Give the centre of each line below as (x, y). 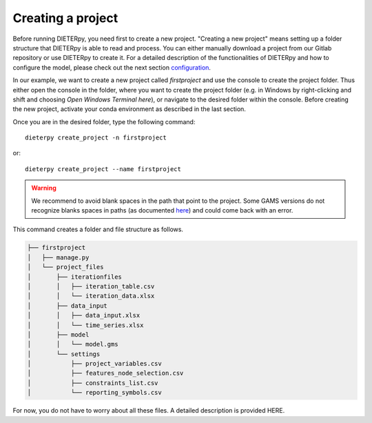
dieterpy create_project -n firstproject (96, 138)
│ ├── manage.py (58, 257)
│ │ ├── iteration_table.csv (91, 286)
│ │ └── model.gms (73, 344)
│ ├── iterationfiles (74, 277)
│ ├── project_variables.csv (94, 364)
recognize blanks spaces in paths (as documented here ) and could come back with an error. (162, 210)
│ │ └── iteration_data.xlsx (91, 296)
